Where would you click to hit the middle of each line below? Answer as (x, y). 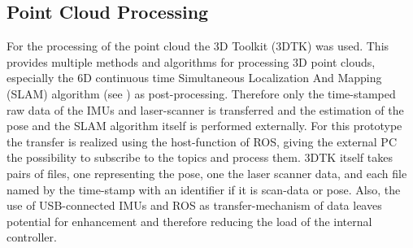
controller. (32, 237)
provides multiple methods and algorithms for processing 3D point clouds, (191, 61)
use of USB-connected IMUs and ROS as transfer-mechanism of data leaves (194, 205)
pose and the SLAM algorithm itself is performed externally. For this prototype (204, 126)
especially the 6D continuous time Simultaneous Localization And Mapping (194, 78)
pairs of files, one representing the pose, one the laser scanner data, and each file (207, 173)
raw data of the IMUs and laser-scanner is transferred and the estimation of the (205, 109)
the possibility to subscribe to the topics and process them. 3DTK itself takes (200, 157)
